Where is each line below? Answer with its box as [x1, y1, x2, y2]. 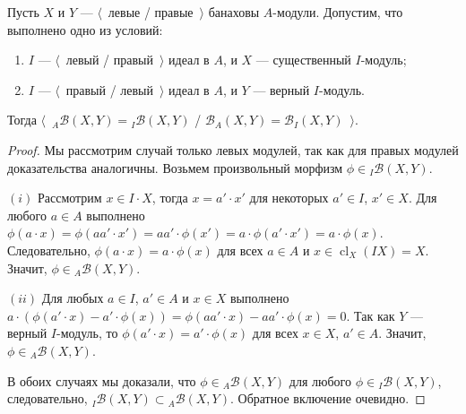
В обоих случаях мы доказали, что [7, 371, 196, 390]
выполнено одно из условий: [7, 20, 163, 39]
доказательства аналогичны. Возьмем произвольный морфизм [7, 158, 343, 177]
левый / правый [65, 50, 153, 69]
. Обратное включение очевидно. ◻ [229, 389, 426, 408]
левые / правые [108, 3, 194, 21]
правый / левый [65, 80, 153, 99]
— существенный [255, 50, 351, 69]
